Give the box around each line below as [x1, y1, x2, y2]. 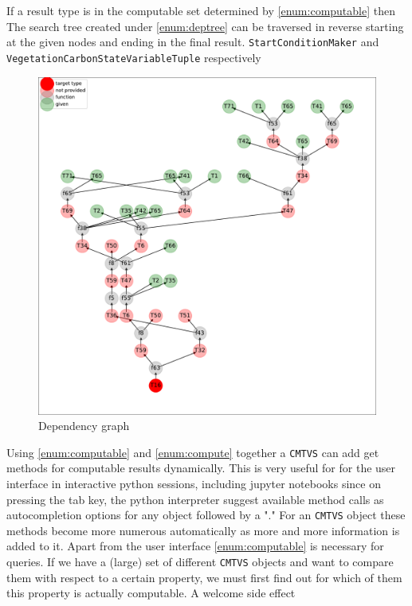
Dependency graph [38, 417, 130, 434]
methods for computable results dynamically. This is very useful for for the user [6, 459, 396, 476]
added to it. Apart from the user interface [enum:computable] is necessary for [6, 538, 384, 554]
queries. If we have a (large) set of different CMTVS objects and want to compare [6, 553, 394, 569]
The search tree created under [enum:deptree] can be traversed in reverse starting [6, 18, 404, 34]
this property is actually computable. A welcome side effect [6, 584, 296, 601]
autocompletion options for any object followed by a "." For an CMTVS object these [6, 506, 406, 523]
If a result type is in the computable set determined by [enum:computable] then [6, 2, 395, 18]
